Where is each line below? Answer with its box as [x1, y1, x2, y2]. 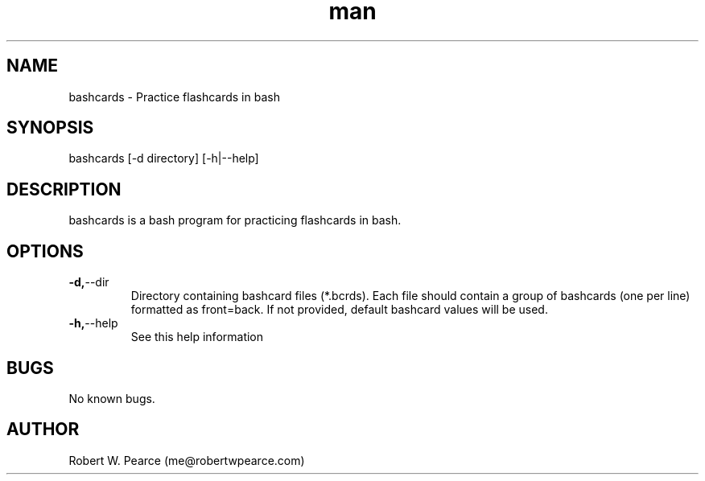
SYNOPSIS [6, 117, 94, 138]
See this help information [130, 330, 264, 344]
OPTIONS [6, 240, 84, 261]
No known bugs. [68, 391, 155, 405]
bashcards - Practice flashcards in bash [68, 89, 280, 104]
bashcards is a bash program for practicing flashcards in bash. [68, 213, 402, 228]
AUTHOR [6, 419, 80, 440]
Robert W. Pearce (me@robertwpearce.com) [68, 453, 305, 467]
